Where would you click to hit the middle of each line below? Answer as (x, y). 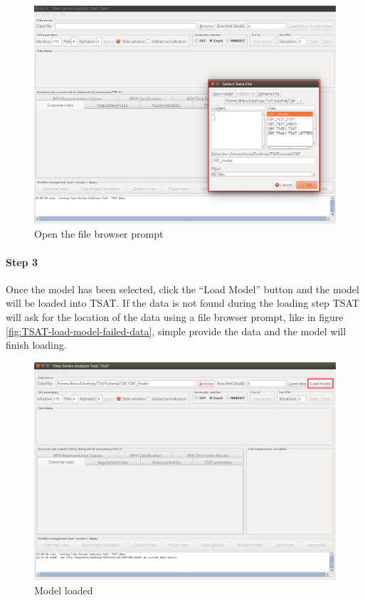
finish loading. (36, 345)
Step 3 (22, 262)
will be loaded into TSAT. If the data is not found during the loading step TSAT (182, 303)
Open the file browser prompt (99, 234)
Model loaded (64, 590)
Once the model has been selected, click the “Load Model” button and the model (182, 289)
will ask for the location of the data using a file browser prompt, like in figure (175, 316)
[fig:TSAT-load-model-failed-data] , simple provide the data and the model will (176, 331)
